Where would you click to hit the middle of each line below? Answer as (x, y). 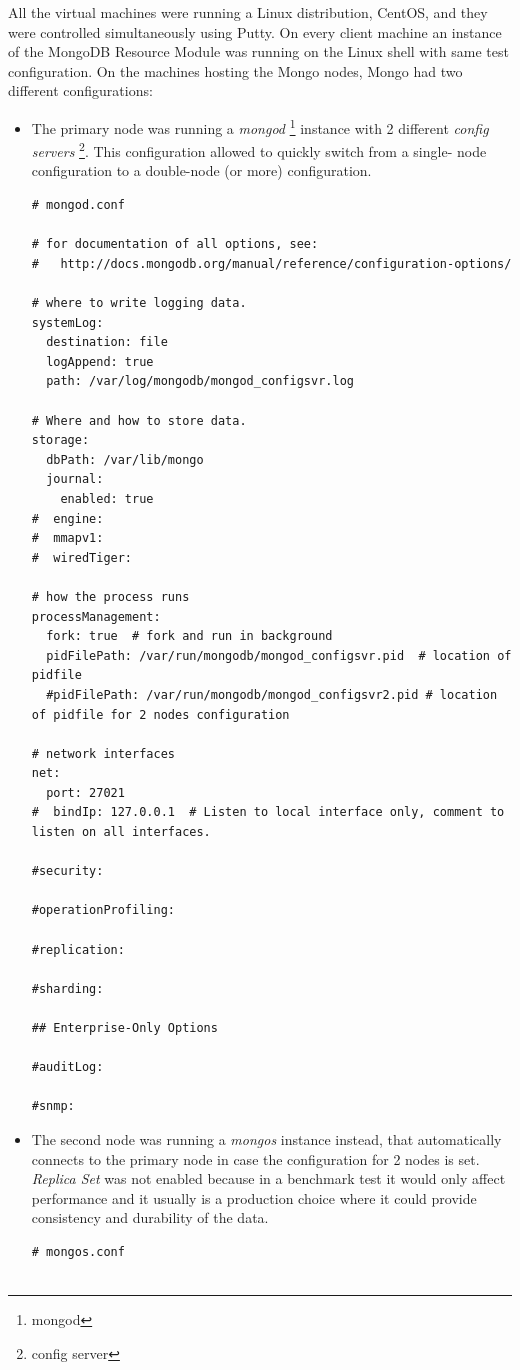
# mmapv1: (67, 538)
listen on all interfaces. (121, 832)
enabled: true (107, 498)
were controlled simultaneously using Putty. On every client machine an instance (255, 31)
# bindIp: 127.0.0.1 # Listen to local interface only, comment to (268, 812)
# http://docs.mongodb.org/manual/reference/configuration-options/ (271, 263)
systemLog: (67, 322)
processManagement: (96, 616)
